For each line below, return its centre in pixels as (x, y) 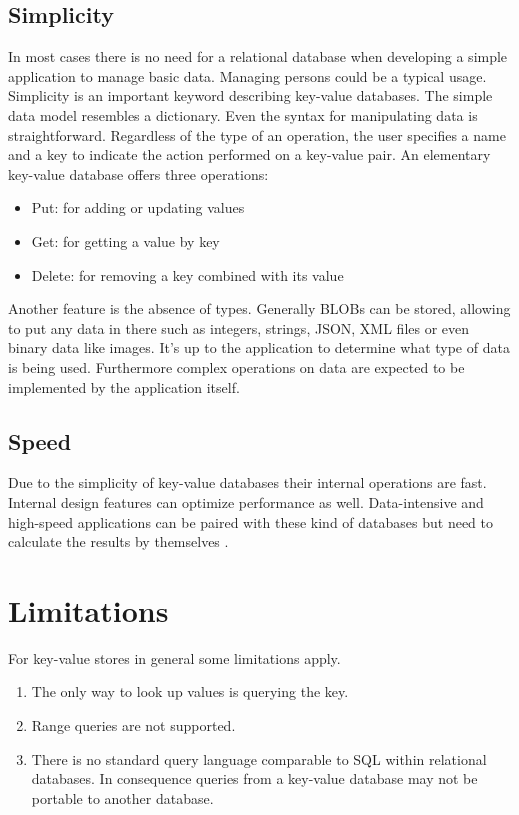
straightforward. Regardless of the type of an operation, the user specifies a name (257, 134)
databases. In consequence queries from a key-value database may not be (254, 778)
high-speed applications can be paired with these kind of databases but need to (251, 521)
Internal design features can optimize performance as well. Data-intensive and (246, 501)
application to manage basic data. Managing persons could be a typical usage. (247, 75)
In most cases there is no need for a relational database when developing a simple (258, 56)
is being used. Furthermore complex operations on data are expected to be (236, 366)
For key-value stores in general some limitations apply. (174, 657)
